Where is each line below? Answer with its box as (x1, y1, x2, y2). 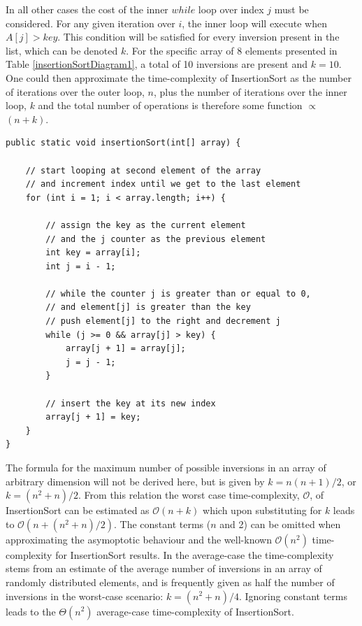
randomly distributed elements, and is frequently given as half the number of (6, 574, 335, 589)
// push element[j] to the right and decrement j (45, 316, 281, 327)
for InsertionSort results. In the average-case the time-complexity (55, 547, 334, 562)
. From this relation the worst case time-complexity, (78, 488, 300, 502)
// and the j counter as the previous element (45, 234, 266, 244)
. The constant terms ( (114, 516, 211, 531)
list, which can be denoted (6, 43, 118, 57)
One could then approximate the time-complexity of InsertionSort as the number (6, 70, 352, 85)
